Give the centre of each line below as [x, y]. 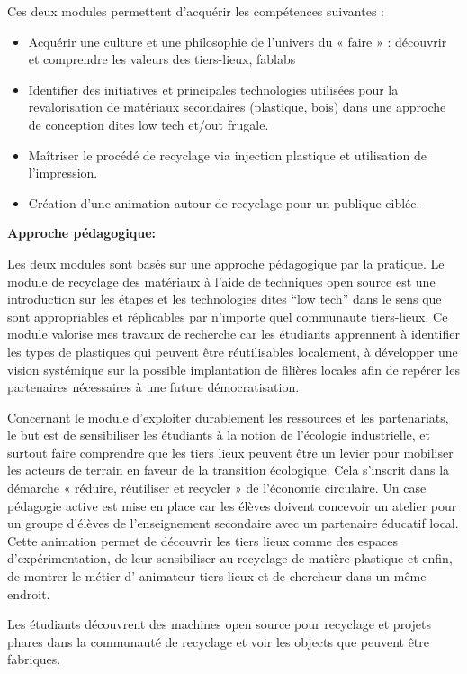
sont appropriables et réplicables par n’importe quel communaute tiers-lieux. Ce [228, 316]
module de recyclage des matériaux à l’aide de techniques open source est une [221, 281]
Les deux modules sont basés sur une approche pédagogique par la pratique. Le [226, 263]
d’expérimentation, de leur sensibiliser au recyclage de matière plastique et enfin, [230, 558]
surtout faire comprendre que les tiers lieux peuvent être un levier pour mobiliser [230, 452]
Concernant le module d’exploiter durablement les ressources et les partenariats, [228, 417]
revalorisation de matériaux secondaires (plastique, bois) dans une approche [237, 107]
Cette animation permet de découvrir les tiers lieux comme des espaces [203, 540]
